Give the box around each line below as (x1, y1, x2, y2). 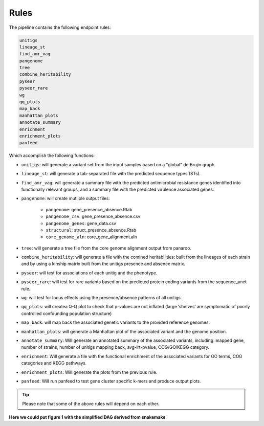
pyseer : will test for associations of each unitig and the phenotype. (21, 269, 157, 276)
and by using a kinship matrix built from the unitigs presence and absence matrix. (21, 261, 186, 267)
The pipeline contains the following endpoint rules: (9, 24, 111, 30)
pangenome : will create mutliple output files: (21, 196, 110, 202)
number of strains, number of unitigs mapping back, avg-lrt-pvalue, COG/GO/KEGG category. (21, 344, 210, 350)
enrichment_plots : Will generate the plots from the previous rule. (21, 369, 157, 375)
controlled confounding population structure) (21, 311, 112, 316)
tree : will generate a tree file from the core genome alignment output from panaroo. (21, 245, 192, 251)
